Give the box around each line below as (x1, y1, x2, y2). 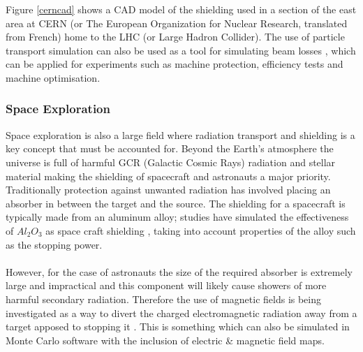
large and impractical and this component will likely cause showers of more (6, 278, 327, 293)
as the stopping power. (6, 237, 103, 251)
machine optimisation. (6, 70, 101, 85)
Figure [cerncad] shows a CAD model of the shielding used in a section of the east (6, 2, 357, 16)
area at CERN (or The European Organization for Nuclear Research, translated (6, 15, 348, 30)
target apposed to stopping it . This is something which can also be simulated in (6, 319, 350, 334)
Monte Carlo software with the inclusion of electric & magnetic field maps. (6, 332, 325, 347)
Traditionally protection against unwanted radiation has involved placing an (6, 182, 331, 197)
